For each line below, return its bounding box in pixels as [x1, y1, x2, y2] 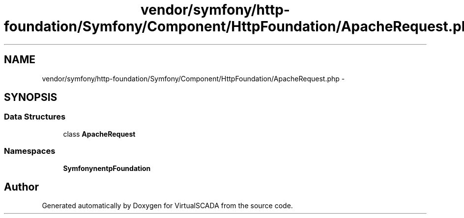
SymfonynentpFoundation [63, 164, 151, 172]
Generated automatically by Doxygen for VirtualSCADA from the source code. [42, 201, 293, 210]
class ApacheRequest [63, 129, 136, 138]
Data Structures [4, 112, 66, 122]
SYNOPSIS [4, 91, 58, 104]
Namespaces [4, 146, 56, 156]
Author [4, 180, 39, 193]
